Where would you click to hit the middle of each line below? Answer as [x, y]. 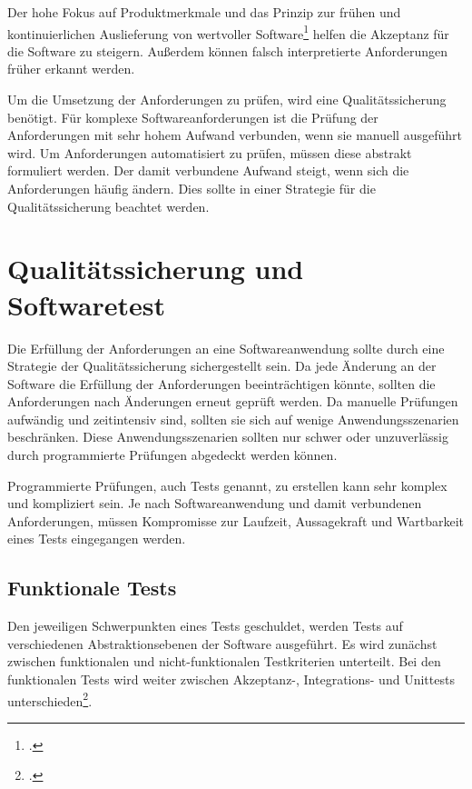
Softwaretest [86, 304]
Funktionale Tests [92, 588]
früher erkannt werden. [71, 69]
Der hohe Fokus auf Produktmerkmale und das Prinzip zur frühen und [204, 12]
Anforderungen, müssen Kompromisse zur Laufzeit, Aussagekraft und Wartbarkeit [236, 520]
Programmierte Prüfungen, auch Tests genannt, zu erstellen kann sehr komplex [227, 485]
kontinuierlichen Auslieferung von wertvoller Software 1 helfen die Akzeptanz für [228, 32]
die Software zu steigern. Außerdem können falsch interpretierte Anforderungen [228, 50]
